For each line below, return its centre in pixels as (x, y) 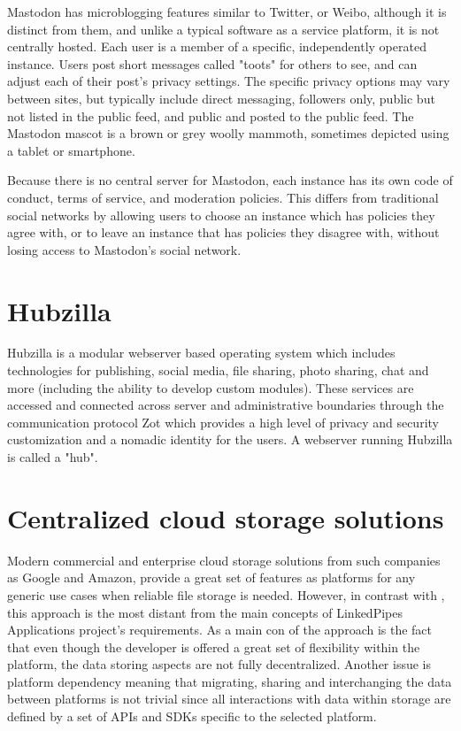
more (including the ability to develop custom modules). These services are (211, 387)
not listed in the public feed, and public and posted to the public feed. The (211, 115)
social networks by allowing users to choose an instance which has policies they (221, 215)
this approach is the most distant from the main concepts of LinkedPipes (205, 612)
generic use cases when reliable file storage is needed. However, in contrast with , (226, 594)
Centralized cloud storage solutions (226, 517)
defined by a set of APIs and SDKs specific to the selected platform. (192, 716)
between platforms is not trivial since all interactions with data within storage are (229, 699)
